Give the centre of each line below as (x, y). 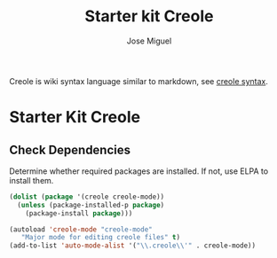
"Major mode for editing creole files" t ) (100, 238)
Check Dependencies (70, 149)
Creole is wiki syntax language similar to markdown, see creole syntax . (138, 81)
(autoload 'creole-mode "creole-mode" (81, 229)
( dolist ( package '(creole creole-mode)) (87, 197)
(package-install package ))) (79, 213)
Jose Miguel (149, 41)
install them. (32, 180)
